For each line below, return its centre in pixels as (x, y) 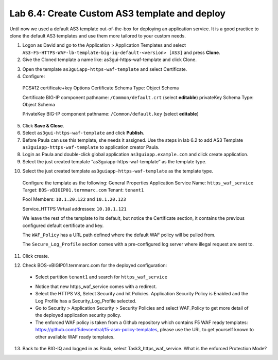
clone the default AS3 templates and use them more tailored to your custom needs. (98, 35)
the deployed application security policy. (78, 315)
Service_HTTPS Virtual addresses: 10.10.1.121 (75, 209)
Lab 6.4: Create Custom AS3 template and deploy (118, 13)
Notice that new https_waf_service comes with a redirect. (96, 286)
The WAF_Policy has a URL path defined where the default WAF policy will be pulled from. (119, 235)
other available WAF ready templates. (75, 337)
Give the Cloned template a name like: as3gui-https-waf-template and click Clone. (109, 60)
